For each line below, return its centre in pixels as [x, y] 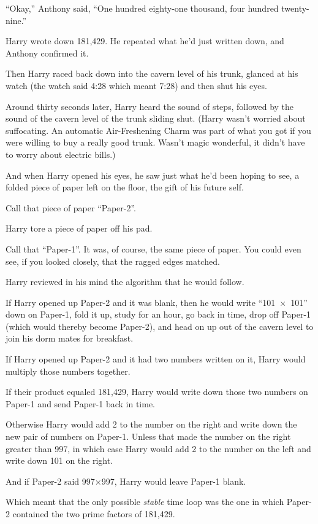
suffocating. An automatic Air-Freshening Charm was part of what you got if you [158, 130]
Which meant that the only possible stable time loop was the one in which [145, 502]
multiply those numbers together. [68, 371]
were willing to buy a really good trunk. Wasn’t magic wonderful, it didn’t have [155, 142]
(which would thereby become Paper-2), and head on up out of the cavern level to [160, 326]
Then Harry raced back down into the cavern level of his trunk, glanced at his [152, 73]
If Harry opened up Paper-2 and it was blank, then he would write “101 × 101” [157, 302]
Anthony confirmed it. [47, 53]
